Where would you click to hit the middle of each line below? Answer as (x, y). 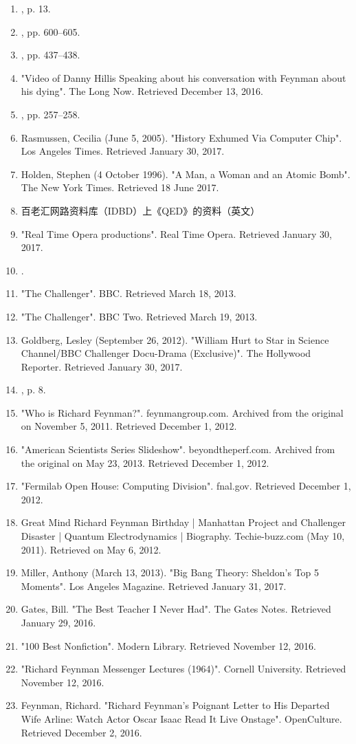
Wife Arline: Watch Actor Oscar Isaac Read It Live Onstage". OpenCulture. (181, 718)
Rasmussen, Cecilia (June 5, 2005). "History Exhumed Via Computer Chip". (181, 137)
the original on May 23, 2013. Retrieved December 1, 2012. (145, 462)
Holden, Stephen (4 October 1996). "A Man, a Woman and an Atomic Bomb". (186, 174)
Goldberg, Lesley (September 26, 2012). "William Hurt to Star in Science (175, 339)
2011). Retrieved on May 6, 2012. (91, 549)
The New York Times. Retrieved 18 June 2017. (120, 187)
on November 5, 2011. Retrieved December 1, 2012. (129, 426)
